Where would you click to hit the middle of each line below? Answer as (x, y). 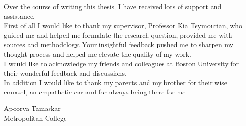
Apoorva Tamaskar (32, 108)
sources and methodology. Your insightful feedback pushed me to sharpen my (119, 44)
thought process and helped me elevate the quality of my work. (98, 54)
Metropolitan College (35, 118)
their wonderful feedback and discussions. (65, 73)
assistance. (19, 16)
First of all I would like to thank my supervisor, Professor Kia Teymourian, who (123, 25)
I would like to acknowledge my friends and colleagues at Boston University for (121, 63)
